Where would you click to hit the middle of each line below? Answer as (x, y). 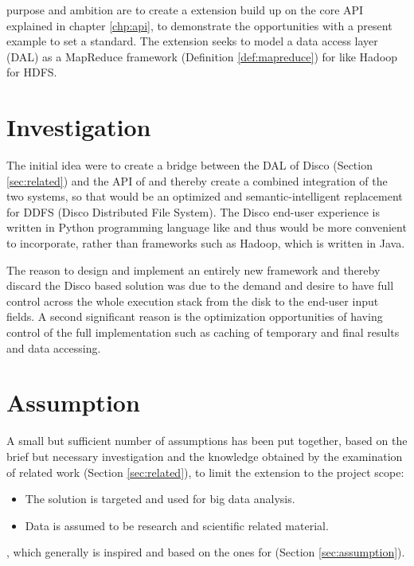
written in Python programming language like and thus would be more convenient (207, 227)
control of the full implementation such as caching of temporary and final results (203, 332)
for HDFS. (32, 72)
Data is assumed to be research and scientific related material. (177, 525)
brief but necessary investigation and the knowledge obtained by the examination (205, 456)
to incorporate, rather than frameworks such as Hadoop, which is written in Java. (206, 243)
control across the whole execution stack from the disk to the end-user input (193, 301)
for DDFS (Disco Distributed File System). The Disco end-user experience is (193, 211)
